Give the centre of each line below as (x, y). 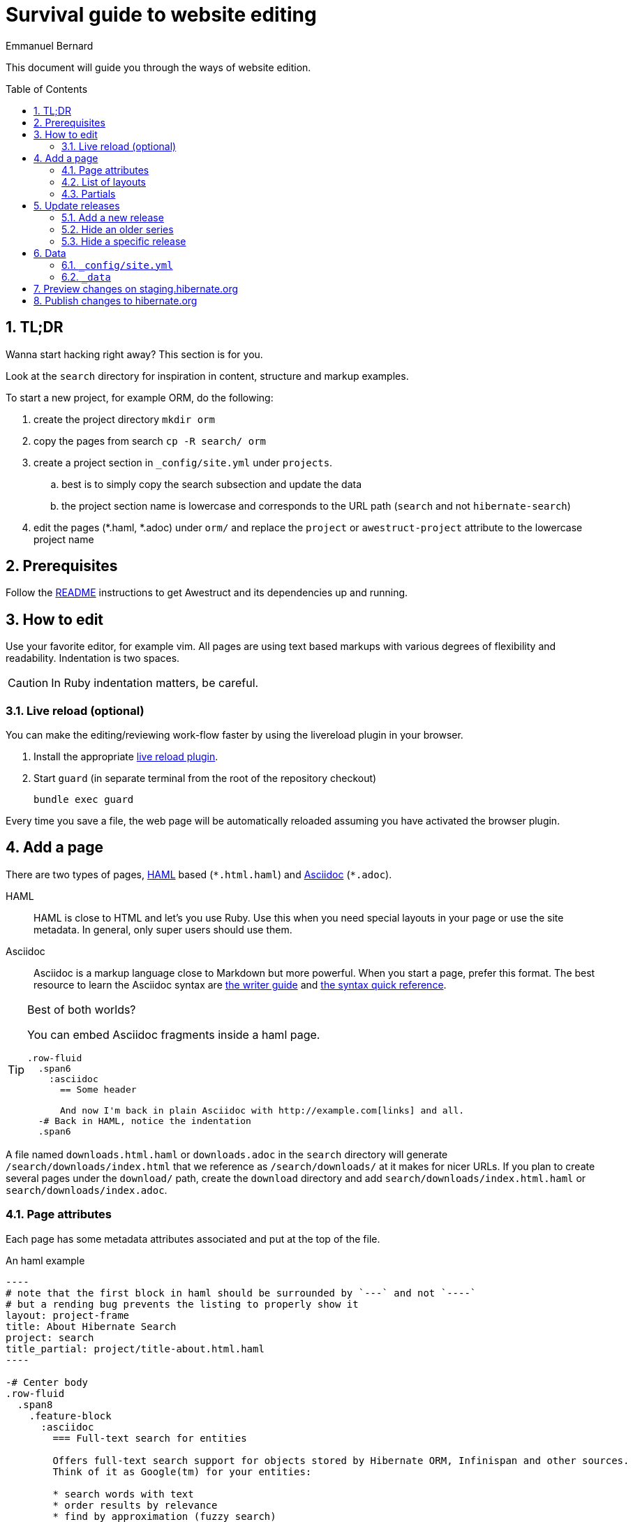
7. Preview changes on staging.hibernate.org (136, 288)
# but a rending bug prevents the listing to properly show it (182, 1304)
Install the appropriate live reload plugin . (126, 757)
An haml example (45, 1260)
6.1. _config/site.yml (117, 265)
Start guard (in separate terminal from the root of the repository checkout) (205, 778)
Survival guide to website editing (161, 15)
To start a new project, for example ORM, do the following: (140, 397)
